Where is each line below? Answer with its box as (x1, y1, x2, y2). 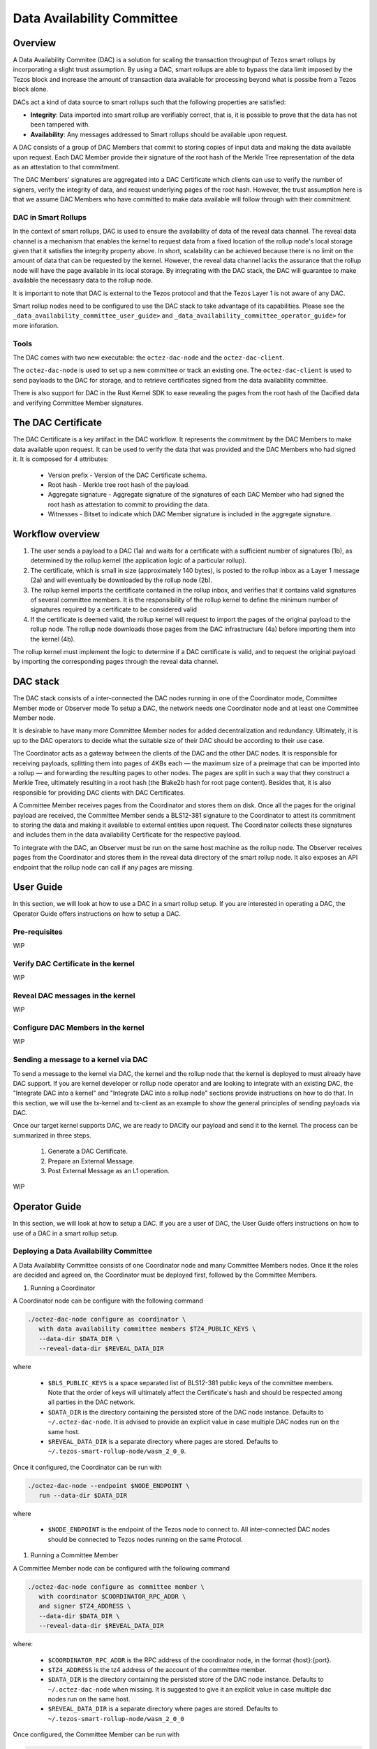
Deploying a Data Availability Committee (13, 1246, 153, 1256)
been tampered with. (30, 120, 91, 129)
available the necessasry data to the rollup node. (13, 276, 153, 285)
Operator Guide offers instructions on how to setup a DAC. (13, 909, 182, 918)
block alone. (13, 85, 49, 94)
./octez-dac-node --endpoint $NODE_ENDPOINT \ (27, 1482, 190, 1489)
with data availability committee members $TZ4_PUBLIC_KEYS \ (38, 1325, 256, 1333)
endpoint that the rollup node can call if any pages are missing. (13, 863, 195, 871)
